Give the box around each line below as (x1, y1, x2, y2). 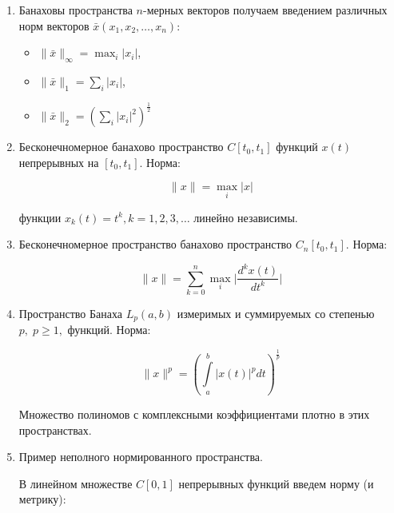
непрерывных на (18, 153, 99, 170)
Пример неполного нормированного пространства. (18, 448, 263, 465)
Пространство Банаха (18, 305, 122, 322)
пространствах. (18, 421, 92, 438)
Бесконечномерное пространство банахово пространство (18, 236, 293, 253)
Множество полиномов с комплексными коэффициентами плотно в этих (18, 406, 370, 423)
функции (18, 209, 62, 225)
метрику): (18, 491, 66, 507)
